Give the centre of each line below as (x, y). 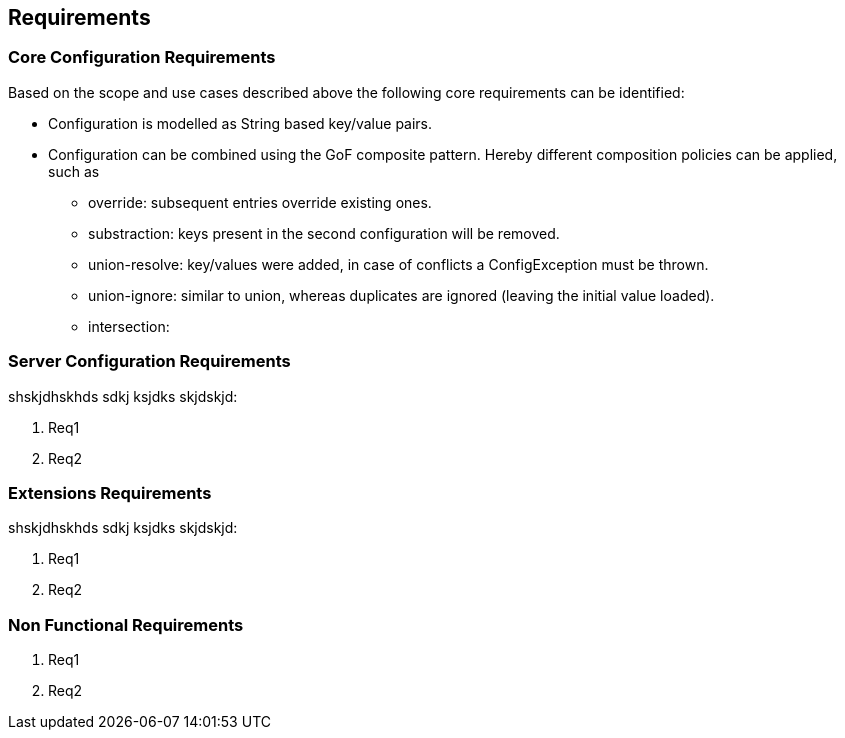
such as (74, 171)
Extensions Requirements (110, 492)
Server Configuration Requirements (149, 361)
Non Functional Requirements (126, 624)
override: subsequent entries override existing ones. (260, 202)
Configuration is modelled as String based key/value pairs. (240, 123)
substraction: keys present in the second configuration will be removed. (324, 233)
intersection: (129, 326)
